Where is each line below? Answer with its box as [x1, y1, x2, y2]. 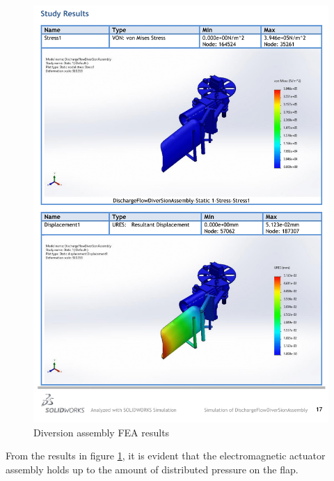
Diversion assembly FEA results [33, 425, 170, 439]
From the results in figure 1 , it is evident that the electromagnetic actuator [6, 448, 326, 463]
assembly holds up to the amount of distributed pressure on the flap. [6, 461, 299, 476]
